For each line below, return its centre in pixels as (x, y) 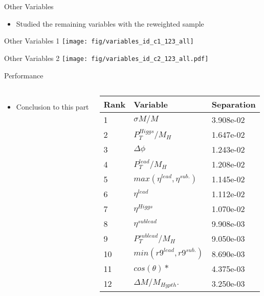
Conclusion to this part (52, 107)
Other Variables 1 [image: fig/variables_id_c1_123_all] (99, 41)
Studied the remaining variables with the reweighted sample (110, 23)
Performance (24, 75)
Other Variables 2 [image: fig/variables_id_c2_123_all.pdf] (106, 58)
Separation (234, 104)
